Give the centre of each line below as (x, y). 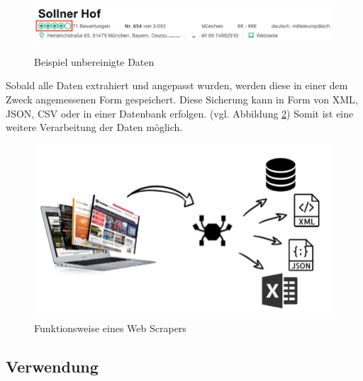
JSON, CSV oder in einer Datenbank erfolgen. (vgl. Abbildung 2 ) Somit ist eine (180, 113)
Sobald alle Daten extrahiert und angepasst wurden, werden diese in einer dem (177, 85)
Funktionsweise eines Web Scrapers (110, 328)
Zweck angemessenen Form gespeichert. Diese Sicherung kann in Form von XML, (182, 99)
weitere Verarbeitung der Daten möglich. (94, 127)
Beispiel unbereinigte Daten (94, 61)
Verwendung (52, 366)
